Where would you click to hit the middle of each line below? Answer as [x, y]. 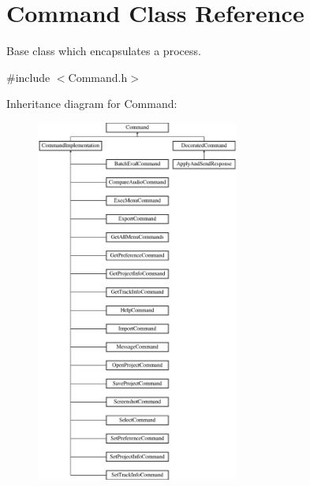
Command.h [98, 77]
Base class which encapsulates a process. [104, 51]
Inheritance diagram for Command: [92, 104]
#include [28, 77]
